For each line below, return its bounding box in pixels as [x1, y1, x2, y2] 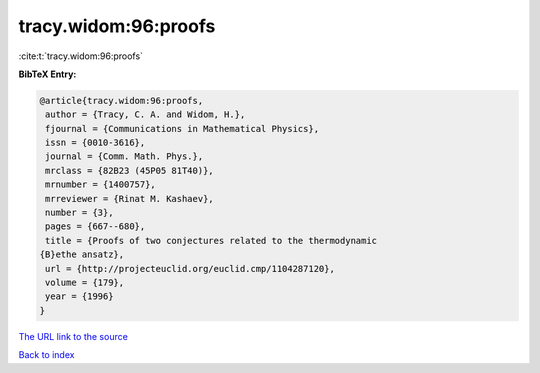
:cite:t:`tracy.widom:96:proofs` [18, 50, 144, 62]
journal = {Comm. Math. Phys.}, [45, 151, 204, 162]
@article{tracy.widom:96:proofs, [39, 95, 204, 106]
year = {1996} [45, 291, 114, 302]
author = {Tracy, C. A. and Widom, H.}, [45, 109, 246, 120]
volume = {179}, [45, 277, 125, 288]
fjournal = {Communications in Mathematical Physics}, [45, 123, 320, 134]
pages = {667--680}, [45, 221, 146, 232]
